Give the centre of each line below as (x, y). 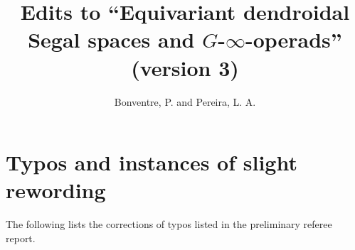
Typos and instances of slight (152, 162)
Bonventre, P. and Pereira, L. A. (185, 101)
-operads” (293, 39)
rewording (56, 190)
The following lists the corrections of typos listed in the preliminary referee (169, 224)
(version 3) (185, 67)
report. (21, 238)
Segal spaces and (111, 39)
